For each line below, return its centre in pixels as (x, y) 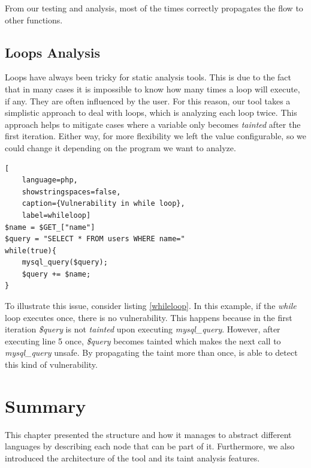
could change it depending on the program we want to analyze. (120, 147)
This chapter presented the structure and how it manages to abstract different (148, 434)
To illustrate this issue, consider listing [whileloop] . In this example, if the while (151, 306)
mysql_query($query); (65, 262)
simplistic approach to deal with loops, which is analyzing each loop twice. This (151, 112)
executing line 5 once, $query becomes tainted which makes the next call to (143, 340)
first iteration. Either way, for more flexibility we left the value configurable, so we (156, 136)
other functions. (34, 19)
